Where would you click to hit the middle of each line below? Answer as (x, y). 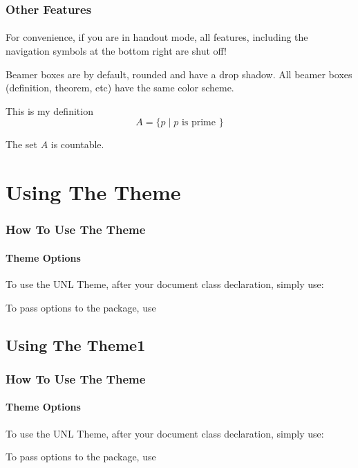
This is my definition (49, 110)
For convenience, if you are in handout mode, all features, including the (157, 37)
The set (21, 144)
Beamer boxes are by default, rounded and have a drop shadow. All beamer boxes (179, 74)
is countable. (77, 144)
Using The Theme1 (76, 344)
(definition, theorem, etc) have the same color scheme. (120, 88)
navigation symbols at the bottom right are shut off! (116, 51)
